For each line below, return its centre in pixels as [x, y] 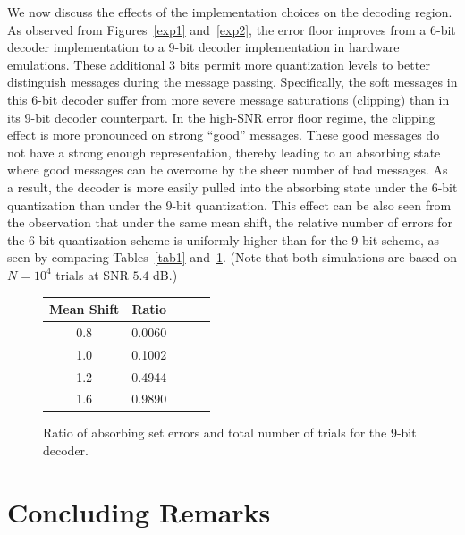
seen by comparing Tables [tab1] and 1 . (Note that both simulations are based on [232, 257]
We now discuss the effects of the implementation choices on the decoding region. [230, 12]
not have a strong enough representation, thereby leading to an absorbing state [224, 152]
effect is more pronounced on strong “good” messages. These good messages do [224, 135]
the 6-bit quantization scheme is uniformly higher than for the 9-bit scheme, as [224, 239]
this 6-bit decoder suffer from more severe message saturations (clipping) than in [228, 99]
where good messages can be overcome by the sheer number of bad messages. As [228, 170]
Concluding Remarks [139, 511]
